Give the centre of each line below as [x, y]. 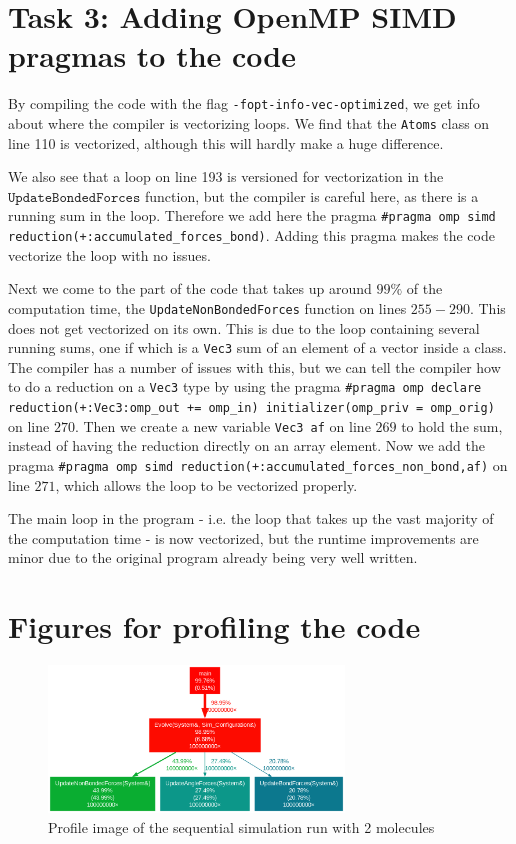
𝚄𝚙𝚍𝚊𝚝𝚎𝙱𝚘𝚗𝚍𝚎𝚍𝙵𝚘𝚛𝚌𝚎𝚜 [74, 197]
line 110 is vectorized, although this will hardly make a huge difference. [226, 142]
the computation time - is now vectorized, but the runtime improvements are [243, 537]
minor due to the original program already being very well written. [213, 557]
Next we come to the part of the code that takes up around [190, 288]
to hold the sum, [452, 425]
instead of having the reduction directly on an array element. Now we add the [247, 445]
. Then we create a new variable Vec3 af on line [222, 425]
